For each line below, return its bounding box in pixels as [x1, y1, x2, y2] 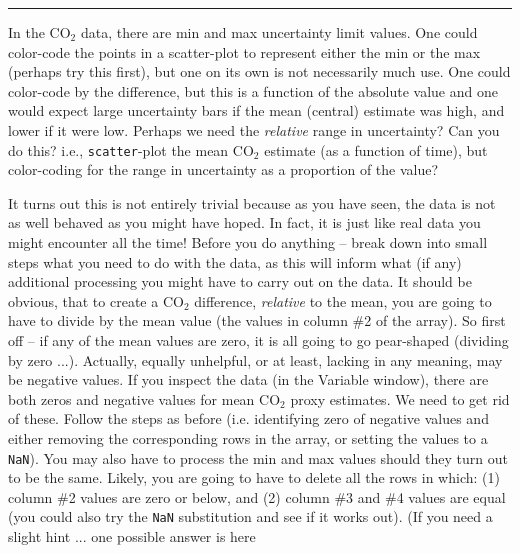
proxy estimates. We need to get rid [290, 388, 510, 409]
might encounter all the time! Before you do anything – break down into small [8, 232, 488, 252]
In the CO [8, 22, 71, 42]
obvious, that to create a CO [8, 290, 184, 311]
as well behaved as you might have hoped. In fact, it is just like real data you [8, 212, 481, 233]
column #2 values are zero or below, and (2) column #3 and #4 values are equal [8, 486, 506, 507]
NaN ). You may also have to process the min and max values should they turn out [8, 447, 508, 468]
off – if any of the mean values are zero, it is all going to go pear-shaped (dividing [8, 329, 509, 350]
